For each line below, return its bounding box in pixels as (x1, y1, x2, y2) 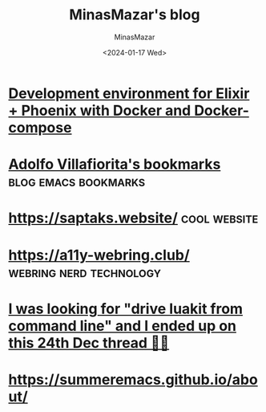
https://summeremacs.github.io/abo (8, 370, 258, 389)
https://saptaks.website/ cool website (8, 209, 259, 227)
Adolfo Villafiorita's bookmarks (8, 155, 221, 173)
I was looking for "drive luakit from (8, 300, 243, 318)
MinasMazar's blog (69, 6, 200, 24)
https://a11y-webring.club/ (8, 246, 190, 264)
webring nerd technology (8, 263, 162, 281)
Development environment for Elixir (8, 84, 250, 102)
